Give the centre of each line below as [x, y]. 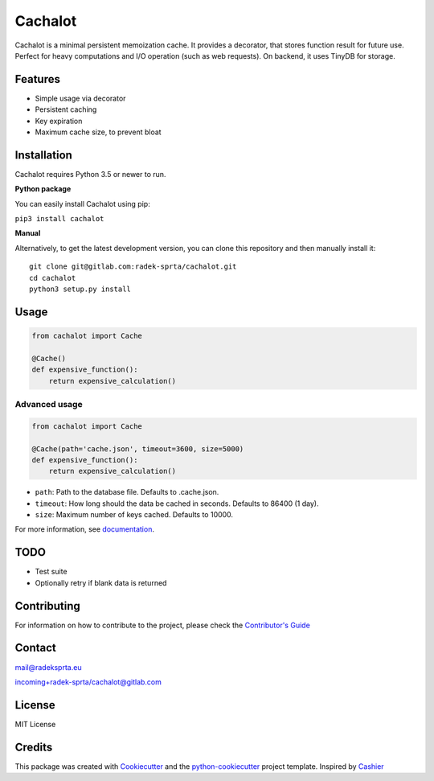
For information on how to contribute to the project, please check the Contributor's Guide [163, 625]
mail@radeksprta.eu [48, 667]
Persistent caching [66, 109]
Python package [43, 189]
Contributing [47, 606]
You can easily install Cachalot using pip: [82, 203]
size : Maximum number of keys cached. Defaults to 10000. [134, 515]
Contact [35, 648]
